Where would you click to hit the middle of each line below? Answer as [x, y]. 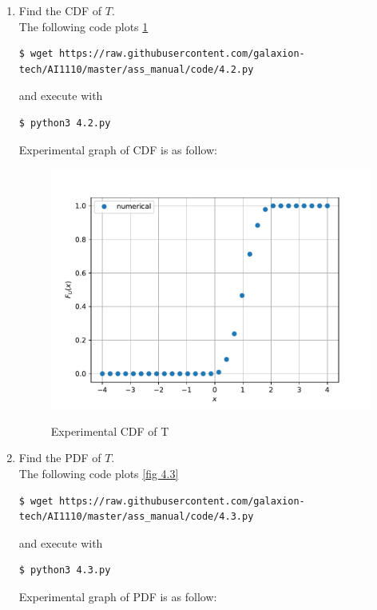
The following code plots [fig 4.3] [99, 474]
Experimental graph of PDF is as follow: [118, 597]
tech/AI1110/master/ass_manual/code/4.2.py [136, 69]
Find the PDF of [60, 458]
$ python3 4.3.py [65, 570]
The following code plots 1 [83, 26]
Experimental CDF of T [110, 431]
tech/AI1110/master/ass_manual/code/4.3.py [136, 517]
